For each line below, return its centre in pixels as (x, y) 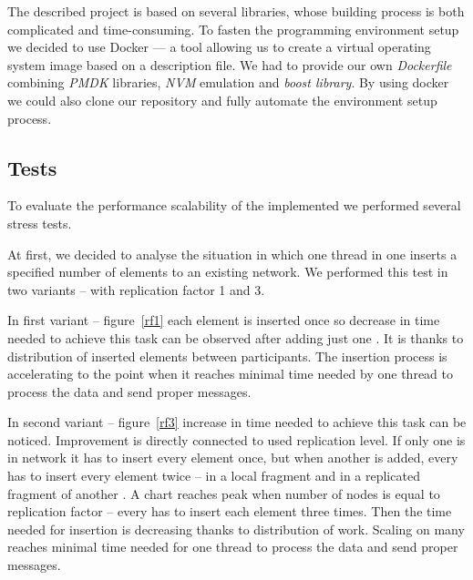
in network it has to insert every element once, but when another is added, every (233, 458)
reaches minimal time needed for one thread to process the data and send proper (233, 547)
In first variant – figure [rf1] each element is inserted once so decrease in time (224, 320)
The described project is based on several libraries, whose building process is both (236, 11)
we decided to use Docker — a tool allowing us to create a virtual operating (219, 47)
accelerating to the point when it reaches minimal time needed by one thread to (230, 374)
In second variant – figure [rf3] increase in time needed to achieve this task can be (237, 422)
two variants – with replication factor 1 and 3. (136, 289)
